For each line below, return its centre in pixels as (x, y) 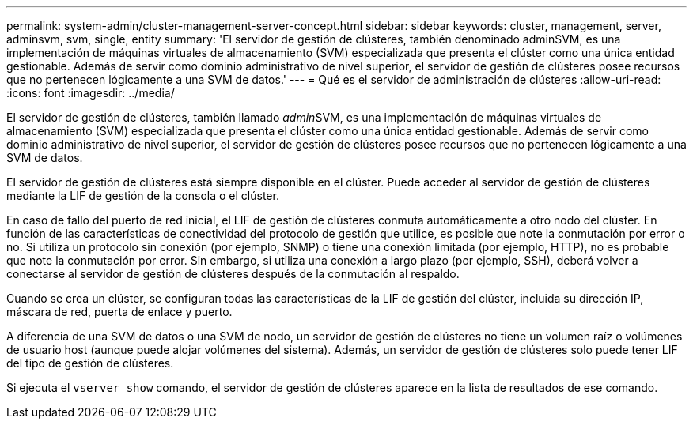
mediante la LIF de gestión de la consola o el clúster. (143, 196)
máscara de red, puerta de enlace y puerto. (119, 312)
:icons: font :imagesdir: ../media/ (91, 93)
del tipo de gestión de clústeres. (90, 363)
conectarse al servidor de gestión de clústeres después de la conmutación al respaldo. (233, 274)
